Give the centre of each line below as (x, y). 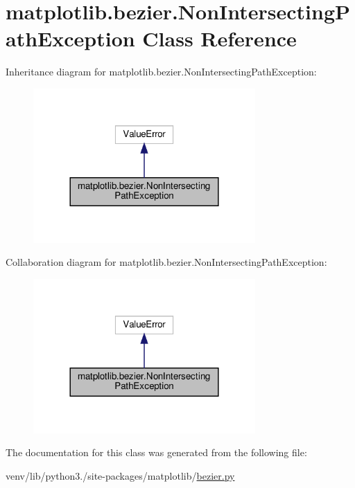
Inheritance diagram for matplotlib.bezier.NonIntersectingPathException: (161, 72)
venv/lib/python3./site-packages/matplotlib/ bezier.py (120, 475)
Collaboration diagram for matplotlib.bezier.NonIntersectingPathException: (166, 262)
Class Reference (219, 38)
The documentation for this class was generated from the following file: (156, 452)
